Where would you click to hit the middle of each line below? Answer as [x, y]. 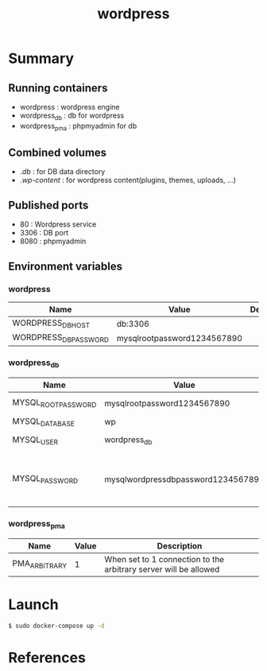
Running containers [58, 88]
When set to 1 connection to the [164, 559]
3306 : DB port [44, 233]
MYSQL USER [35, 440]
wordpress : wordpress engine [70, 107]
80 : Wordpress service [58, 224]
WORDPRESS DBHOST [51, 324]
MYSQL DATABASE [44, 422]
